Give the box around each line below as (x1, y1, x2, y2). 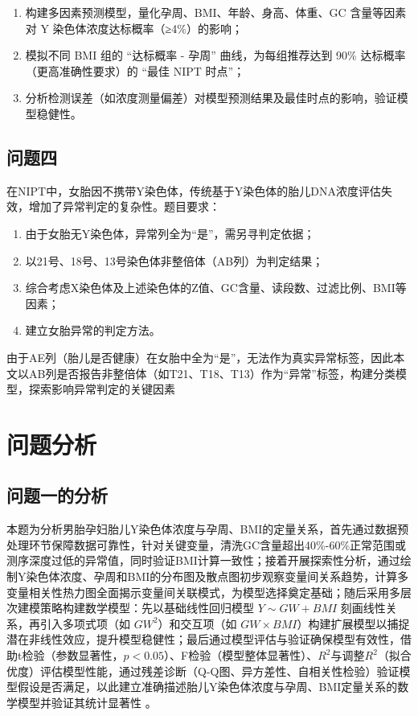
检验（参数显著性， (22, 647, 124, 664)
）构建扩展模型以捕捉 (297, 615, 410, 632)
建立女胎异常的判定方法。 (25, 322, 161, 339)
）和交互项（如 (158, 615, 237, 632)
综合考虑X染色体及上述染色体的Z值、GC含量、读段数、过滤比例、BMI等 (25, 279, 407, 296)
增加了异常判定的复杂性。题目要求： (28, 198, 220, 215)
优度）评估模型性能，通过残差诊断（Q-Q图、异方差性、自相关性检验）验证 (6, 662, 400, 679)
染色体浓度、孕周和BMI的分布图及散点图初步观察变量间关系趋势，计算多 (26, 568, 409, 585)
